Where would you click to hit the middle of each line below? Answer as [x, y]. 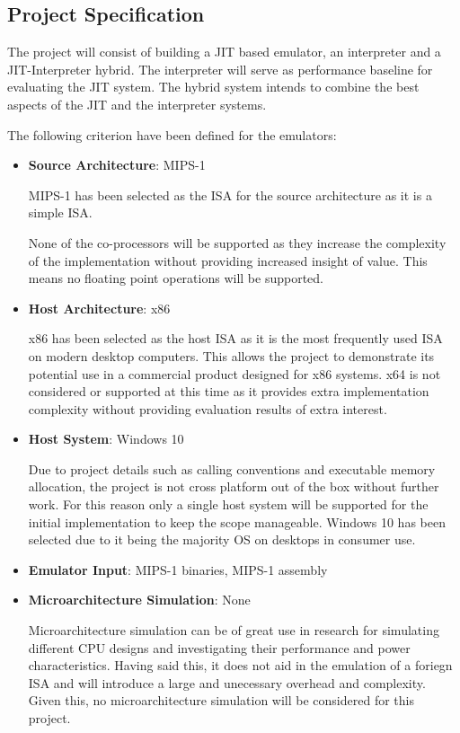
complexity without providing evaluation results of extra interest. [208, 408]
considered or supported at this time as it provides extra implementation [229, 391]
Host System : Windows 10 [106, 439]
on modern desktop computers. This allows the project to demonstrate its [231, 355]
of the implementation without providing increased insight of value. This [228, 260]
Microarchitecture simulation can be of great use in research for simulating [234, 630]
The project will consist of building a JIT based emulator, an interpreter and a [224, 52]
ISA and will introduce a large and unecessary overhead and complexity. [227, 682]
